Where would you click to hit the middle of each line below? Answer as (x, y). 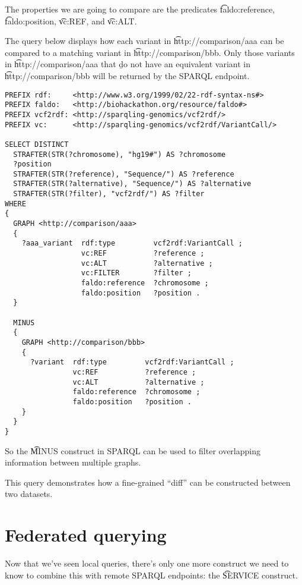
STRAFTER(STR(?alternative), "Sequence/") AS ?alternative (132, 184)
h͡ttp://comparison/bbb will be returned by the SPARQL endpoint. (127, 75)
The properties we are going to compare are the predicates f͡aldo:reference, (140, 9)
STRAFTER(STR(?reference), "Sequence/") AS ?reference (124, 174)
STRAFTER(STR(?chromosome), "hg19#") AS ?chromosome (120, 154)
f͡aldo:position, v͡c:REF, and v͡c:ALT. (71, 21)
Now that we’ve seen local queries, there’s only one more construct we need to (147, 563)
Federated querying (86, 535)
